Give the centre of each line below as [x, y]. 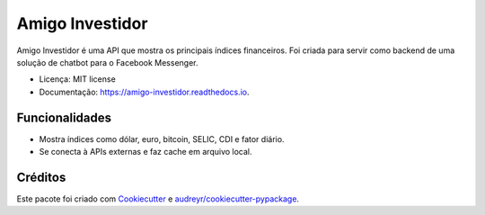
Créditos [41, 177]
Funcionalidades [64, 117]
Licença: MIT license [77, 79]
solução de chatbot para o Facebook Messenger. [107, 62]
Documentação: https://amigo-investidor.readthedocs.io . [144, 92]
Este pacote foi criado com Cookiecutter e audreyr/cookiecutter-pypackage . [158, 199]
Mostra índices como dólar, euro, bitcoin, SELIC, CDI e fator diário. [162, 139]
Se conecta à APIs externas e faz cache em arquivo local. [145, 152]
